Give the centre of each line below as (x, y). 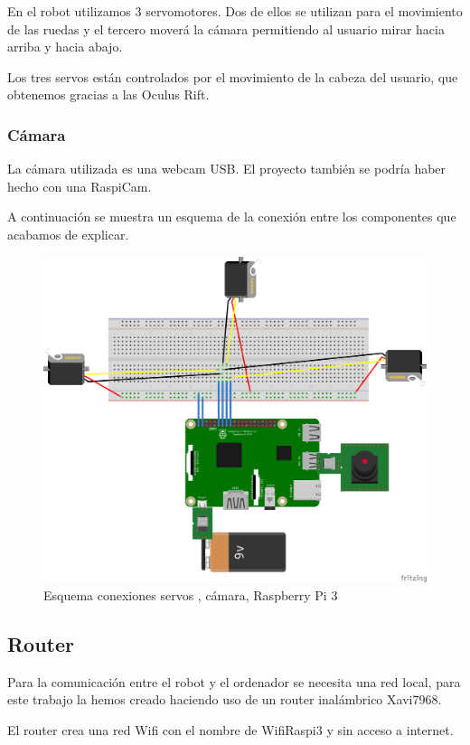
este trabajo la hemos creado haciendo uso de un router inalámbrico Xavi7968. (225, 699)
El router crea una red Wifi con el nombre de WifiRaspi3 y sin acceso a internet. (230, 729)
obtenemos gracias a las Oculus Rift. (108, 94)
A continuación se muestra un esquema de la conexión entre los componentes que (232, 217)
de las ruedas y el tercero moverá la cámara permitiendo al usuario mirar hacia (226, 28)
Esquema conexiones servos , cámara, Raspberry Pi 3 (191, 594)
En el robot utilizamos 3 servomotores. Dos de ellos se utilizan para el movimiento (235, 11)
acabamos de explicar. (68, 234)
